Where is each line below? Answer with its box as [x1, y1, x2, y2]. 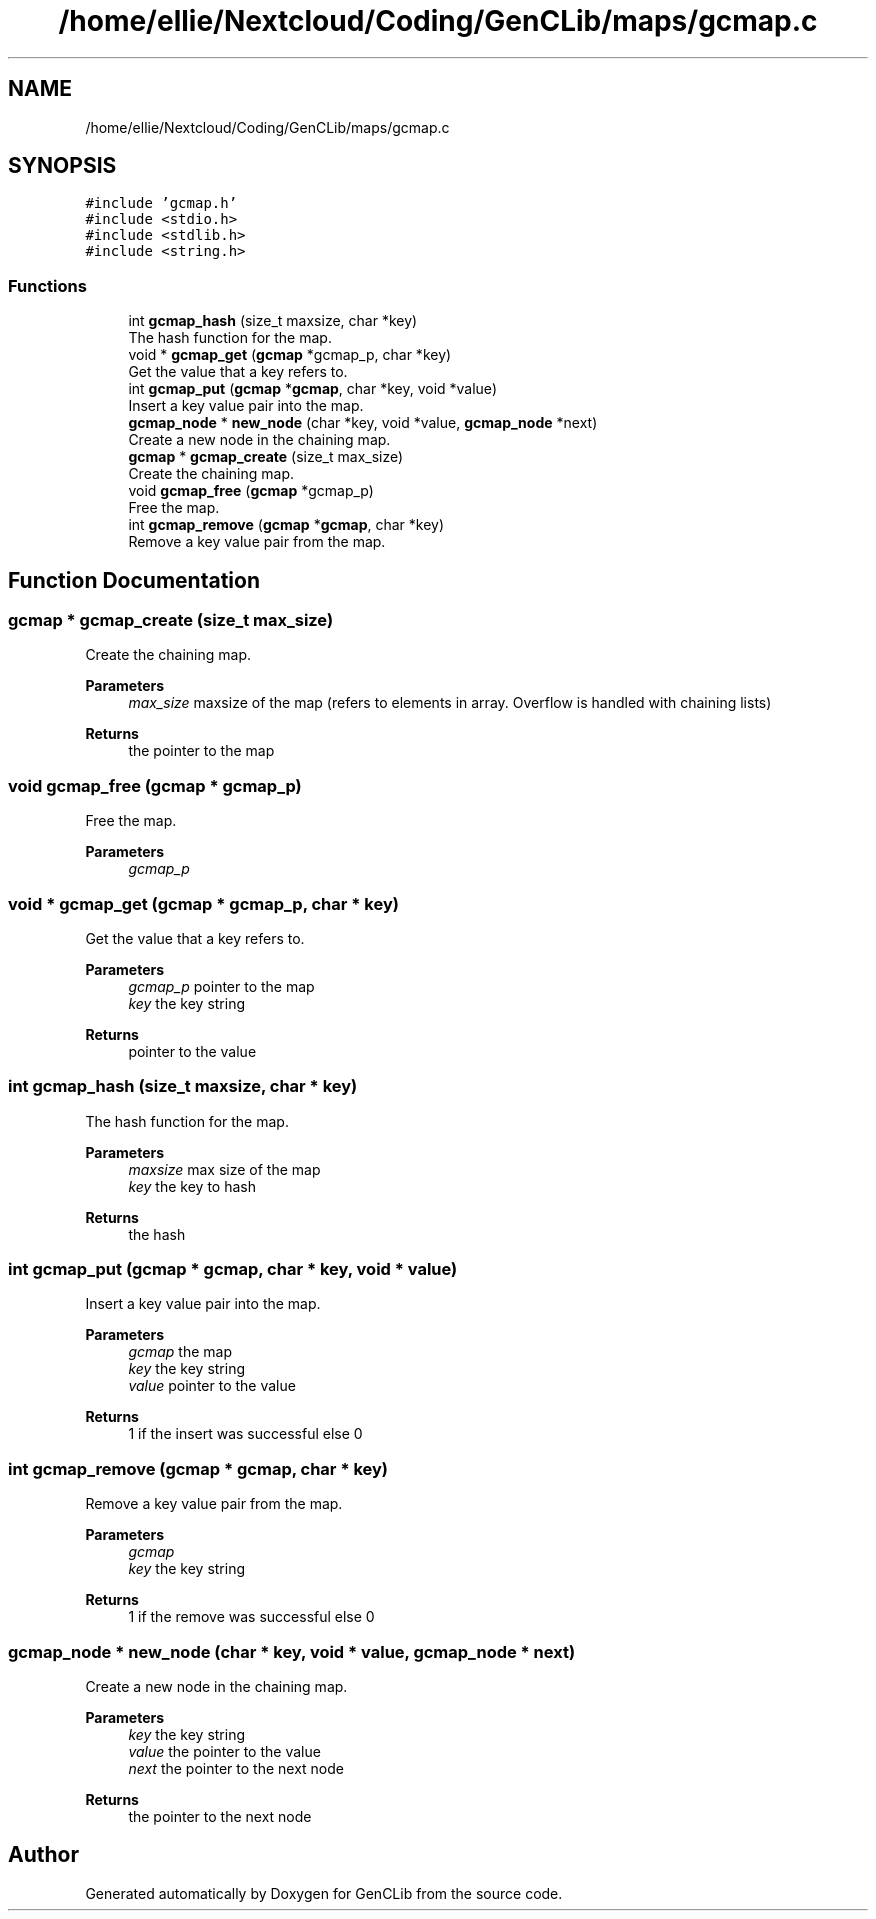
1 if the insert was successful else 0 [128, 1425, 363, 1443]
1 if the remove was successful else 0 [128, 1608, 375, 1626]
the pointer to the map [128, 742, 275, 760]
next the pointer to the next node [128, 1759, 344, 1777]
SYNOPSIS [8, 153, 117, 179]
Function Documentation [8, 567, 260, 593]
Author [8, 1842, 79, 1868]
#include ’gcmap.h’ [85, 195, 238, 212]
